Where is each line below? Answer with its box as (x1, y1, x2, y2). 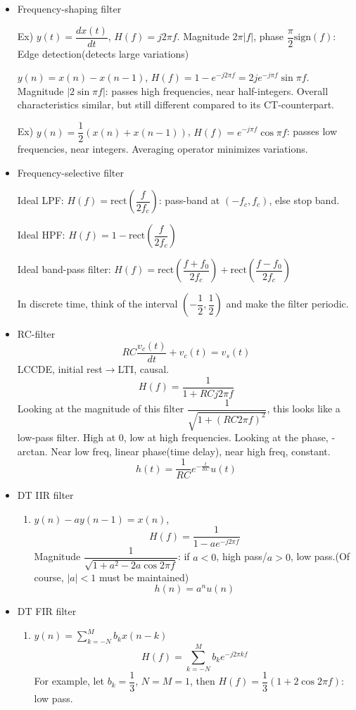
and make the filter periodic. (226, 296, 349, 311)
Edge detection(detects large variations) (17, 46, 189, 61)
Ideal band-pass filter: (17, 262, 111, 277)
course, (34, 569, 64, 584)
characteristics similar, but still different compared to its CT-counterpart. (17, 97, 334, 112)
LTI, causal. (117, 361, 170, 376)
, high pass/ (216, 549, 267, 564)
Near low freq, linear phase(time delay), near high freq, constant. (51, 443, 331, 458)
